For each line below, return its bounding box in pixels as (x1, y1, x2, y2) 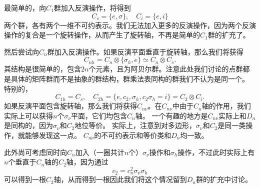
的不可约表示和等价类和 (94, 129, 171, 140)
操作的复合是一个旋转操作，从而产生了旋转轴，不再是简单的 (4, 29, 200, 40)
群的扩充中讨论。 (195, 174, 252, 184)
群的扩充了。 (207, 29, 250, 40)
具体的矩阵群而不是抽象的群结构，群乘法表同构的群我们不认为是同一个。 (10, 73, 249, 83)
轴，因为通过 (66, 156, 108, 167)
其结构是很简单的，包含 (4, 63, 81, 74)
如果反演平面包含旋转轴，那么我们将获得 (4, 100, 137, 111)
